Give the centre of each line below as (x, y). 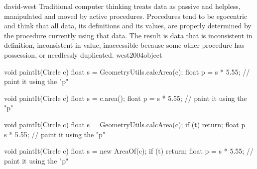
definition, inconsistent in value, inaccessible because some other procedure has (124, 45)
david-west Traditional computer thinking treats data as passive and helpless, (122, 6)
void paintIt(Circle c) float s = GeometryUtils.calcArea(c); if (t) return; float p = (128, 124)
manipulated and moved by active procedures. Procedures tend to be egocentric (126, 16)
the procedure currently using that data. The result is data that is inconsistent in (128, 35)
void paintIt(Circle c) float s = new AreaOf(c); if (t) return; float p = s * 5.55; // (129, 151)
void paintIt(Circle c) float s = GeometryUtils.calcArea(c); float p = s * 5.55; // (127, 71)
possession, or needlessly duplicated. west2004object (83, 54)
